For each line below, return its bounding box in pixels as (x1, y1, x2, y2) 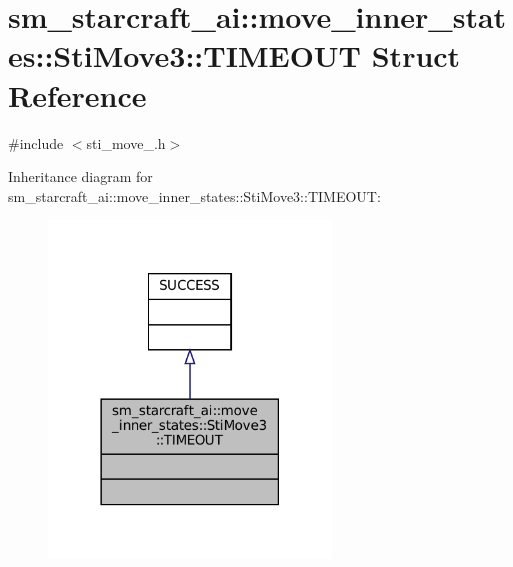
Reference (8, 74, 147, 115)
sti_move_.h (86, 132, 166, 153)
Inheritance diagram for (8, 166, 153, 187)
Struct (371, 35, 461, 76)
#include (8, 132, 64, 153)
